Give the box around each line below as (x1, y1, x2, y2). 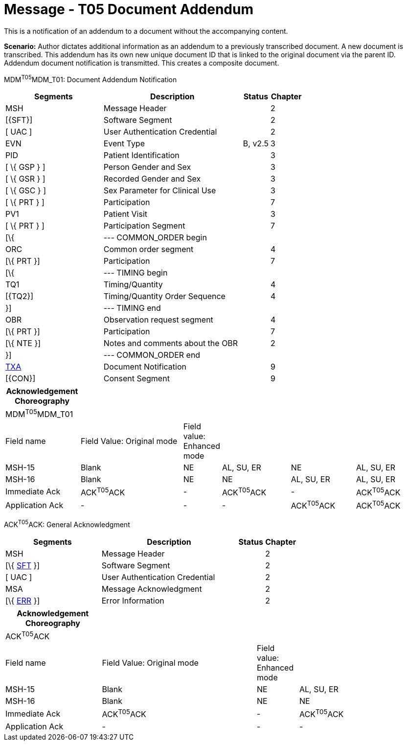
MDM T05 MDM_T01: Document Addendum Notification (4, 73, 177, 84)
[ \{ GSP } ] (5, 162, 45, 172)
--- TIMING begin (103, 268, 168, 278)
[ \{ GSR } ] (5, 174, 45, 184)
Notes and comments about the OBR (103, 338, 238, 349)
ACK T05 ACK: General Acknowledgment (4, 519, 130, 529)
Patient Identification (103, 150, 180, 161)
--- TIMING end (103, 303, 161, 313)
